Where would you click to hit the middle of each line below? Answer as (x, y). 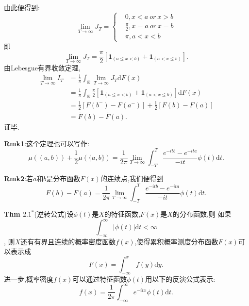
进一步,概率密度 (29, 279)
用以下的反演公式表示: (180, 279)
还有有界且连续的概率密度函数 (68, 242)
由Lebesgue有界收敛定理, (42, 68)
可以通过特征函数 (100, 279)
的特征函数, (122, 214)
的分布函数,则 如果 (202, 214)
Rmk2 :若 (18, 178)
